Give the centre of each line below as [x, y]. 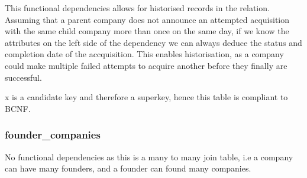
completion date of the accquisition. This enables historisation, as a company [144, 54]
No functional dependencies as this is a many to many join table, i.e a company [149, 156]
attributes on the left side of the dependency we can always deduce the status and [153, 42]
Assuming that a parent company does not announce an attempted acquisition [147, 19]
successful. [23, 77]
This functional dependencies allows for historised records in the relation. [137, 8]
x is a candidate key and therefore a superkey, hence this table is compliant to [146, 97]
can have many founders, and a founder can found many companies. [128, 168]
